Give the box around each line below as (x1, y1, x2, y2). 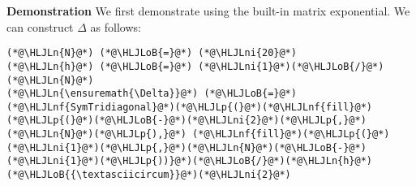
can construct (6, 18, 74, 35)
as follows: (90, 18, 141, 35)
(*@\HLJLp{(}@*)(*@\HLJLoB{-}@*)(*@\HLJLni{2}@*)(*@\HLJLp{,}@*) (6, 115, 367, 127)
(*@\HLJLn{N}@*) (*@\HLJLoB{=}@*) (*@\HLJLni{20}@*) (6, 47, 297, 59)
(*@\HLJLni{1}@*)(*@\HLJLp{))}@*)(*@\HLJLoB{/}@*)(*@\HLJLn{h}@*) (6, 155, 373, 167)
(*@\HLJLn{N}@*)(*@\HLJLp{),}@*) (6, 128, 187, 141)
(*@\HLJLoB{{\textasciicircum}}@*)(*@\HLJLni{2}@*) (6, 169, 291, 181)
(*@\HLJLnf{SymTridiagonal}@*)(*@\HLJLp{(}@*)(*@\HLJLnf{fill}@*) (6, 101, 373, 113)
